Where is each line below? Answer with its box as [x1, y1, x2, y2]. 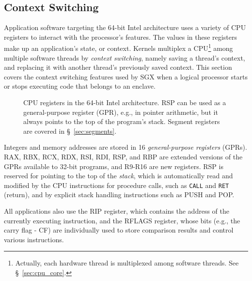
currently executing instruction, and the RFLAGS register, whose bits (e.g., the [4, 215, 240, 225]
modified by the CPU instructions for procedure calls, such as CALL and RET [4, 180, 229, 190]
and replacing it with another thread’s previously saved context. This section [4, 62, 232, 72]
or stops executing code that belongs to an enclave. [4, 81, 156, 91]
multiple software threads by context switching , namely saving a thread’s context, [4, 52, 245, 62]
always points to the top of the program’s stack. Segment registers [23, 116, 220, 126]
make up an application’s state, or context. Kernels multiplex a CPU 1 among [4, 42, 233, 53]
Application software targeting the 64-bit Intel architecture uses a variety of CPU [4, 22, 246, 32]
